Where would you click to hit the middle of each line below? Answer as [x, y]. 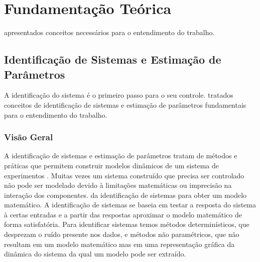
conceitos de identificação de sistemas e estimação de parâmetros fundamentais [125, 104]
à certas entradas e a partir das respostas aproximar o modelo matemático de [123, 214]
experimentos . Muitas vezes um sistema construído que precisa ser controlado [124, 175]
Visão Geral [29, 137]
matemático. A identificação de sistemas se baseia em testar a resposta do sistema [130, 205]
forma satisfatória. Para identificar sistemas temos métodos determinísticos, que [127, 224]
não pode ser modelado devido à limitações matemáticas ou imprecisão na [118, 185]
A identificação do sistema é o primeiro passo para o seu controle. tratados [119, 95]
